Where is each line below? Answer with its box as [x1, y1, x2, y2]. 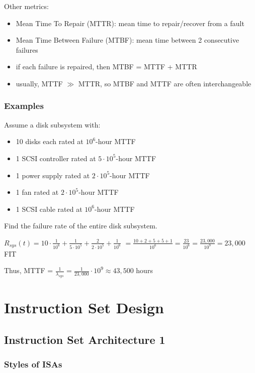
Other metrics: [4, 1, 49, 11]
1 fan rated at [16, 187, 59, 197]
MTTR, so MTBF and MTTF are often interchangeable [78, 78, 251, 88]
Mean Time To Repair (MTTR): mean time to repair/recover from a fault [16, 18, 244, 28]
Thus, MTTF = [4, 265, 53, 276]
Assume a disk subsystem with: [4, 119, 101, 130]
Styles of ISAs [4, 358, 62, 370]
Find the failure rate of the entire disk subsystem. [4, 220, 157, 231]
